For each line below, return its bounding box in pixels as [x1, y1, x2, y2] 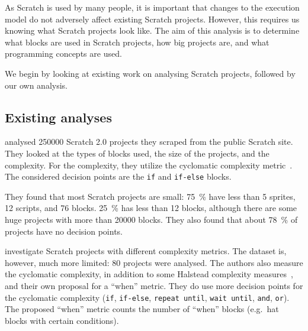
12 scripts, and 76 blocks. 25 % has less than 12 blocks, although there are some [5, 202, 297, 214]
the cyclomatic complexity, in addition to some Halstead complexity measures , [5, 268, 293, 280]
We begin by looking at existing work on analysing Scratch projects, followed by [5, 67, 296, 79]
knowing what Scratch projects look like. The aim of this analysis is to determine [5, 24, 300, 37]
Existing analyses [5, 108, 112, 126]
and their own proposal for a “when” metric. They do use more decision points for [5, 279, 303, 291]
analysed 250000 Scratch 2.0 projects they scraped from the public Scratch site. [5, 135, 293, 148]
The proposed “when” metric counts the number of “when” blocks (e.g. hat [5, 303, 279, 315]
